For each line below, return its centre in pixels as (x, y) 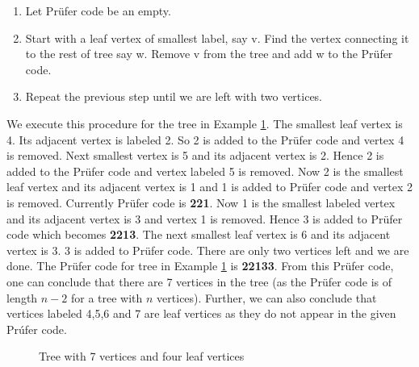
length (22, 297)
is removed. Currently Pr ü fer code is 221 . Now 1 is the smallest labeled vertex (201, 202)
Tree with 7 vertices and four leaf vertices (142, 356)
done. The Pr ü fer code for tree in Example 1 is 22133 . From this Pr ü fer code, (200, 266)
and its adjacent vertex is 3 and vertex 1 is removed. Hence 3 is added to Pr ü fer (205, 218)
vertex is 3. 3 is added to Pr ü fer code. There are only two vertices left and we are (208, 250)
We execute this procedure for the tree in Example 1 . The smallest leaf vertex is (205, 123)
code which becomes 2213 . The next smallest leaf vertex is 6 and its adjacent (199, 234)
